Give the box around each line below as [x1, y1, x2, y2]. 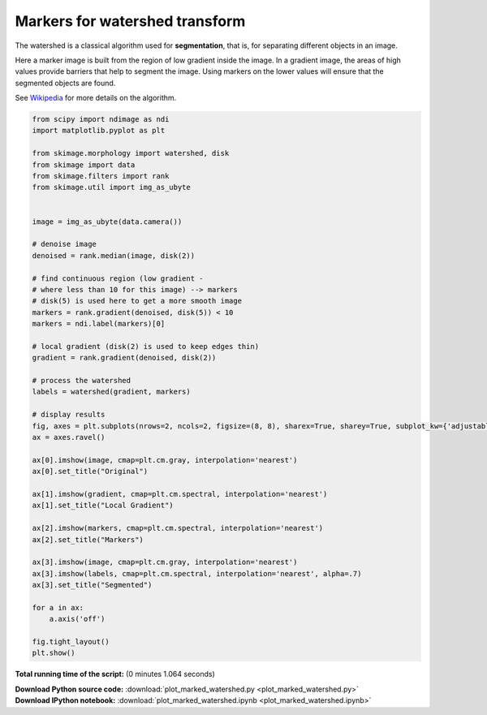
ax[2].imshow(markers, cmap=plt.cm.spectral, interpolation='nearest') [32, 523, 324, 533]
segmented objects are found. [15, 78, 116, 88]
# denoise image [32, 239, 97, 249]
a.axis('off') [49, 614, 106, 624]
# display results [32, 410, 106, 420]
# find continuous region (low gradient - [32, 274, 204, 283]
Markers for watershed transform [15, 12, 246, 30]
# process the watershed [32, 376, 131, 385]
